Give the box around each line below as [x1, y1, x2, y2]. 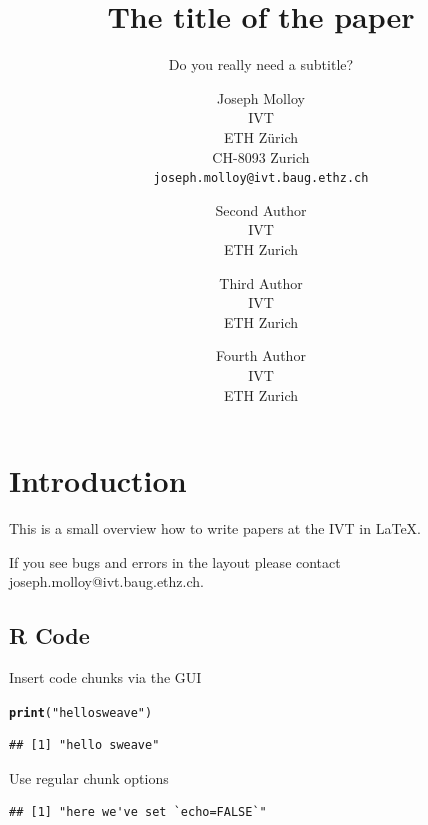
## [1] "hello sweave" [9, 738, 160, 753]
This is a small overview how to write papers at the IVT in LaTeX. [9, 518, 422, 539]
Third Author [219, 272, 303, 293]
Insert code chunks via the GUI [9, 667, 202, 688]
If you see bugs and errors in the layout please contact [9, 551, 341, 572]
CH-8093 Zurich [212, 146, 310, 167]
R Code [9, 620, 90, 651]
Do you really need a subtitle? [168, 54, 354, 75]
